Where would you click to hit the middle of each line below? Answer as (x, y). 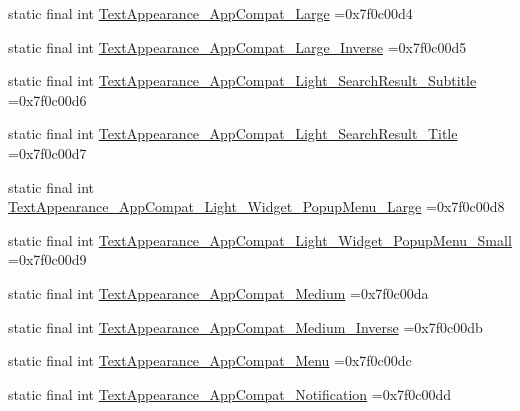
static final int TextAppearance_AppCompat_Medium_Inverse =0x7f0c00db (245, 326)
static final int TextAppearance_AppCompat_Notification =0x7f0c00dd (230, 393)
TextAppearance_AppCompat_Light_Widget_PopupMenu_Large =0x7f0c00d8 (256, 206)
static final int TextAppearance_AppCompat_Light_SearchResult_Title (233, 133)
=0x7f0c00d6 (47, 99)
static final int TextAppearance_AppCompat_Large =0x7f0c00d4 (210, 13)
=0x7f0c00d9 (47, 259)
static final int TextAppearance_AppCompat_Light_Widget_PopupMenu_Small (260, 239)
